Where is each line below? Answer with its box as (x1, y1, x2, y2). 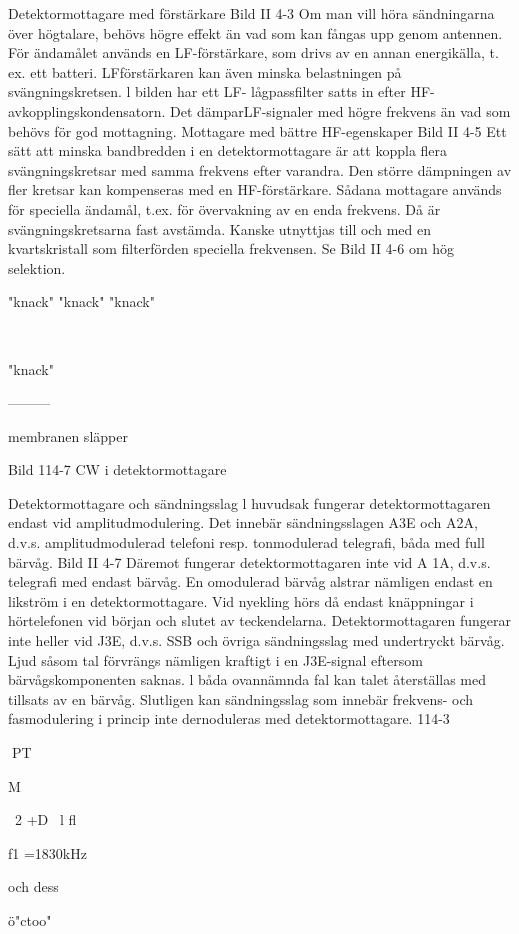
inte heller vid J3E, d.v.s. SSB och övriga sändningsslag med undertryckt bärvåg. (8, 630, 505, 651)
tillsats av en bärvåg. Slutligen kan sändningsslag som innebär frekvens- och (8, 688, 474, 709)
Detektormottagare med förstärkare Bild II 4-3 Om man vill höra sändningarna (8, 3, 495, 23)
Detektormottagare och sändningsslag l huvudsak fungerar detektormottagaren (8, 492, 491, 513)
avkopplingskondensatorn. (8, 100, 166, 121)
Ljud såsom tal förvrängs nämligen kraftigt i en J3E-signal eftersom (8, 649, 423, 670)
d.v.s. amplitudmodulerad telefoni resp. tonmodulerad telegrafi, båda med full (8, 532, 485, 553)
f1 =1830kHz (8, 842, 87, 863)
